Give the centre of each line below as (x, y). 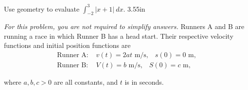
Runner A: (73, 55)
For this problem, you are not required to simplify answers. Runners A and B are (124, 26)
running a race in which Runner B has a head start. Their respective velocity (119, 36)
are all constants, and (86, 82)
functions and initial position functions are (67, 45)
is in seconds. (144, 82)
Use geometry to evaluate (42, 8)
